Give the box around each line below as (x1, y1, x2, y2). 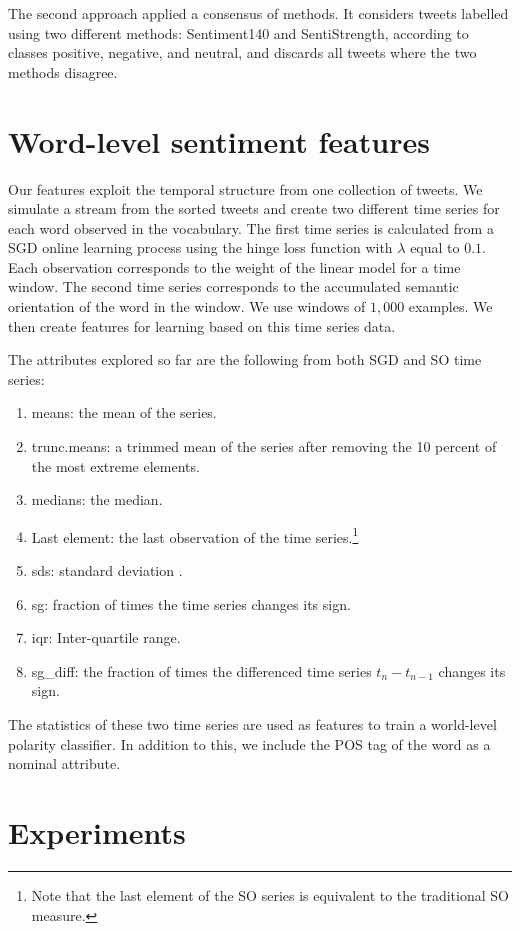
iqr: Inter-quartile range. (31, 627, 181, 648)
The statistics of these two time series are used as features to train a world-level (8, 714, 497, 735)
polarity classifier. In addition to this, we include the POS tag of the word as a (8, 733, 491, 754)
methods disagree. (8, 61, 118, 82)
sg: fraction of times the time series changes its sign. (31, 593, 351, 614)
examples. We (408, 296, 493, 317)
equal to (410, 237, 460, 258)
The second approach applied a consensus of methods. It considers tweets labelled (8, 3, 509, 23)
